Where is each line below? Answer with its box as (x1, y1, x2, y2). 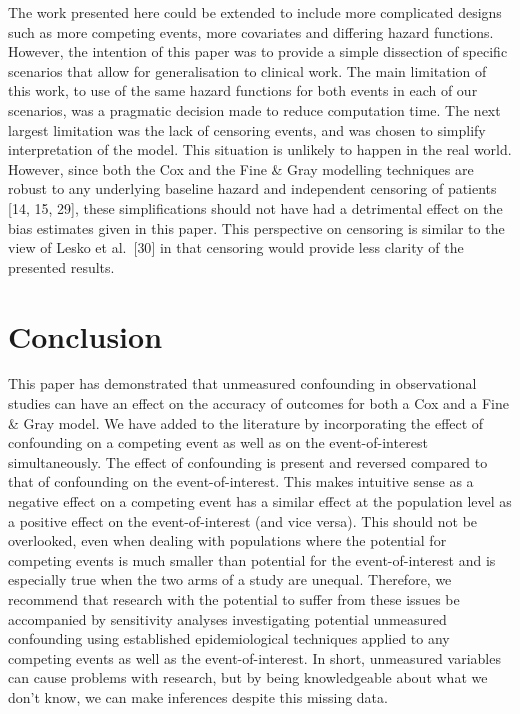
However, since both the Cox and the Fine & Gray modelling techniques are (8, 158, 474, 179)
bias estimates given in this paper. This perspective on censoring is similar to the (8, 217, 505, 238)
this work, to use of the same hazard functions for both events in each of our (8, 80, 478, 101)
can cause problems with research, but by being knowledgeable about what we (8, 667, 488, 688)
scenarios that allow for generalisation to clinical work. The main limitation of (8, 60, 487, 81)
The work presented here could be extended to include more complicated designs (8, 2, 502, 22)
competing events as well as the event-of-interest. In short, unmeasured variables (8, 647, 501, 668)
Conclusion (8, 315, 163, 356)
